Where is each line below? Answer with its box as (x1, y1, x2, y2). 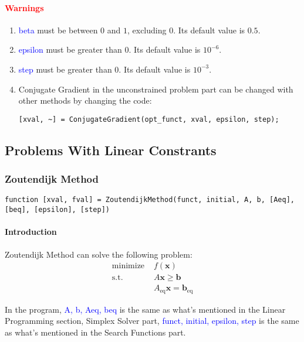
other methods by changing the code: (18, 94, 152, 107)
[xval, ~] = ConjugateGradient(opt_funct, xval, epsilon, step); (18, 115, 279, 124)
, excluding (127, 23, 167, 36)
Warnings (5, 1, 44, 13)
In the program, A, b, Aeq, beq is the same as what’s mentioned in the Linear (5, 303, 286, 315)
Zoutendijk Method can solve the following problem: (5, 248, 192, 260)
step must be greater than (18, 63, 112, 75)
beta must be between (18, 23, 98, 36)
